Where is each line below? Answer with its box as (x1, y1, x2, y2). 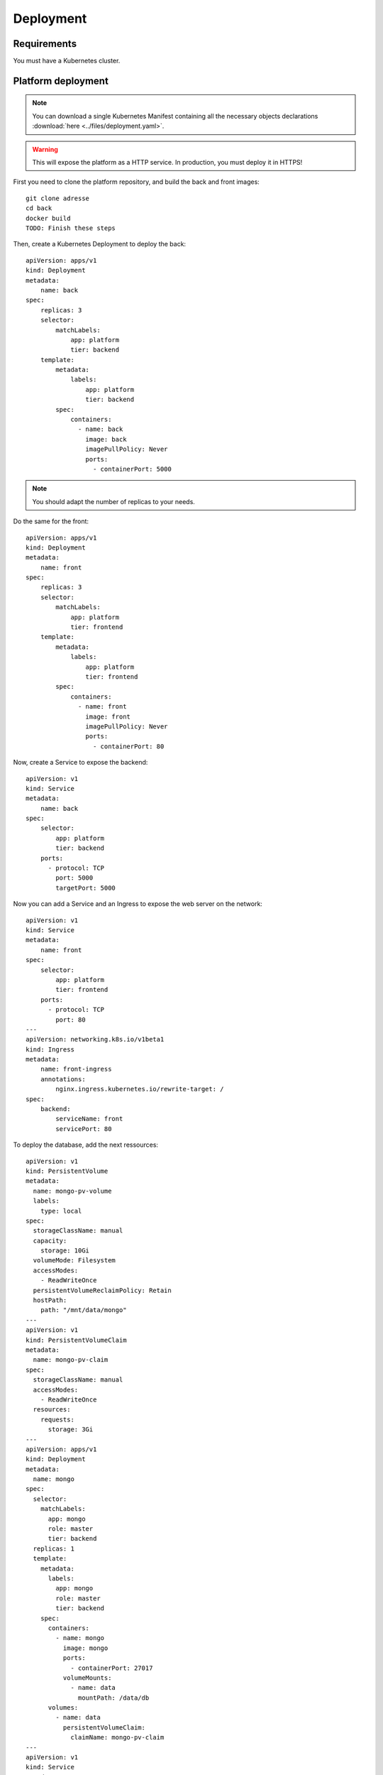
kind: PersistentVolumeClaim (26, 1336, 127, 1344)
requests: (40, 1415, 74, 1424)
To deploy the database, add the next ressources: (13, 1140, 159, 1149)
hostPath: (33, 1296, 67, 1304)
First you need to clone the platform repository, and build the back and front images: (13, 177, 260, 186)
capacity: (33, 1236, 67, 1245)
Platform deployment (13, 75, 109, 87)
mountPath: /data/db (78, 1693, 150, 1702)
